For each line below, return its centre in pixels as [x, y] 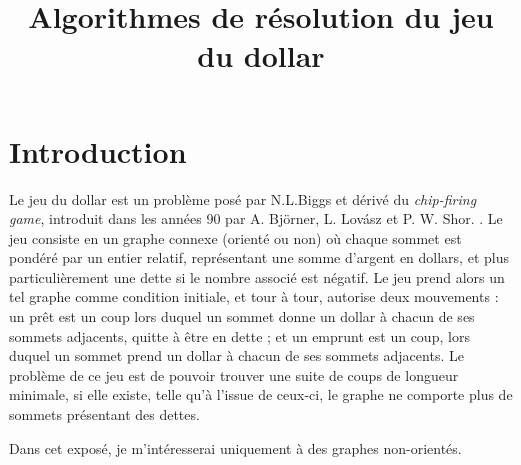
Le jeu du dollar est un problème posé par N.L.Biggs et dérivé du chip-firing [243, 198]
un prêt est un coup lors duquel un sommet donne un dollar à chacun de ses [242, 316]
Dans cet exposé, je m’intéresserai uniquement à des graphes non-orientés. [235, 447]
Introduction [98, 150]
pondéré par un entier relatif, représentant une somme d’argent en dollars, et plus [259, 257]
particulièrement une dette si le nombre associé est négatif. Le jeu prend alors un [257, 276]
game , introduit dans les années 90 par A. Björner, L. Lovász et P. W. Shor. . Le [256, 218]
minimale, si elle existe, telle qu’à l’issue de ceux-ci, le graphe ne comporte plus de [261, 394]
